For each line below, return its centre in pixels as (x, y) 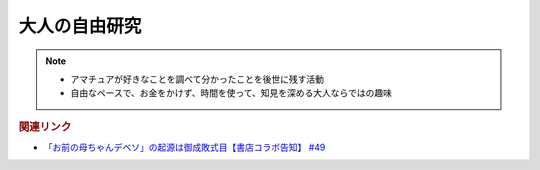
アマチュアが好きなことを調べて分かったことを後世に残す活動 (197, 79)
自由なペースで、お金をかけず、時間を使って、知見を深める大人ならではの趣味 (231, 93)
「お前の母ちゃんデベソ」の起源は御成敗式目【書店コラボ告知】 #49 (184, 147)
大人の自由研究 (80, 26)
